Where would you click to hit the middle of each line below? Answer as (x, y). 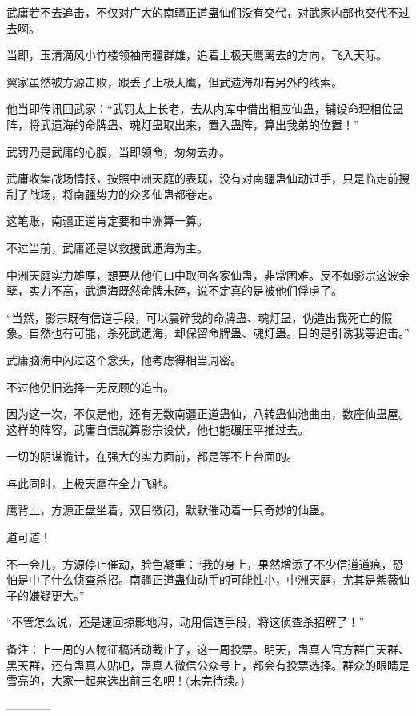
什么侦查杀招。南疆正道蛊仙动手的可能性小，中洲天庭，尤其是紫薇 (224, 579)
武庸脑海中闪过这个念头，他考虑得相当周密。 (124, 359)
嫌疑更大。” (56, 595)
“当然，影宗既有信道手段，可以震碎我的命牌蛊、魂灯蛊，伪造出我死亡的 (194, 317)
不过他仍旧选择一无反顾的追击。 (90, 386)
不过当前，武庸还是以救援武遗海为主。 (107, 247)
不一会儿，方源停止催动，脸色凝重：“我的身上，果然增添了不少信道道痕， (200, 563)
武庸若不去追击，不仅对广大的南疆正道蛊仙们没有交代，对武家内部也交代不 (202, 12)
